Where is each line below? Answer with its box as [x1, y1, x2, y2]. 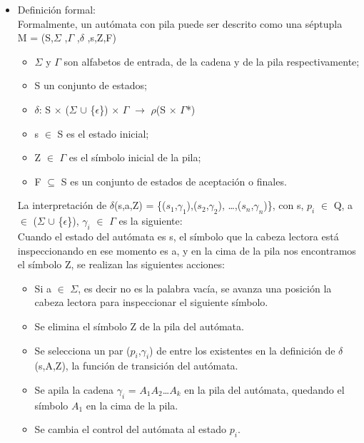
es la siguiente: [118, 213, 183, 228]
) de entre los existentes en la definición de [149, 342, 335, 357]
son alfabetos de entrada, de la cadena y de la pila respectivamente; [64, 54, 360, 68]
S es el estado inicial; [57, 126, 149, 141]
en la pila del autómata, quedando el [184, 382, 345, 397]
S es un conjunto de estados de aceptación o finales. [61, 173, 287, 188]
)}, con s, [263, 198, 304, 213]
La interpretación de [17, 198, 107, 213]
